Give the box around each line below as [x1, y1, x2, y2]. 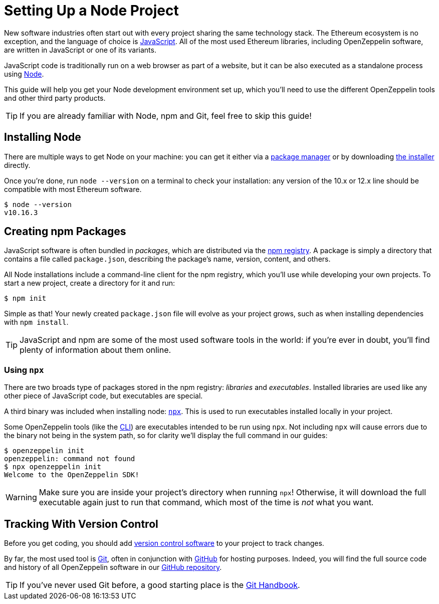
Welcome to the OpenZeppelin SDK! [4, 471, 139, 479]
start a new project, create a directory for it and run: [4, 279, 175, 288]
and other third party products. [4, 93, 106, 102]
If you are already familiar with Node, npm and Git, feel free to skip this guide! [20, 110, 312, 121]
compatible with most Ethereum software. [4, 184, 142, 193]
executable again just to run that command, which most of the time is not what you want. [39, 497, 374, 508]
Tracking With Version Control [4, 517, 158, 530]
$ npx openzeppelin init [4, 463, 101, 471]
